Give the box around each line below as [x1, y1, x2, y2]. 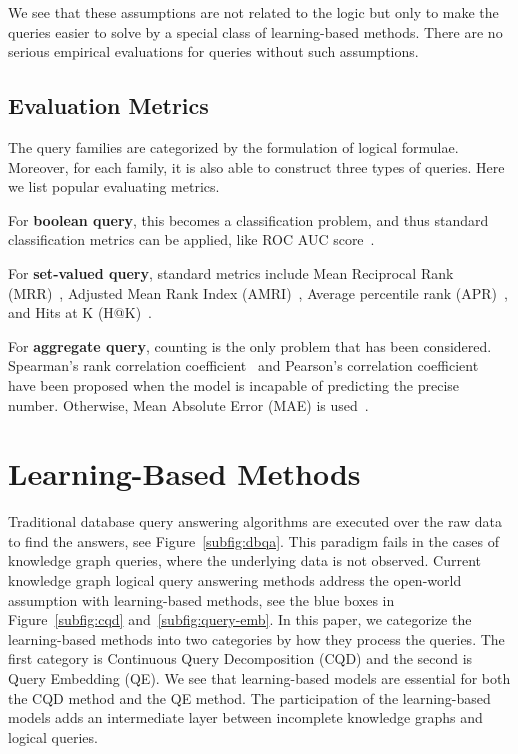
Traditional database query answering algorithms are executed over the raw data [8, 511, 503, 532]
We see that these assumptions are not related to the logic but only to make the [8, 2, 499, 22]
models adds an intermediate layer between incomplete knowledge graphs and [8, 707, 483, 728]
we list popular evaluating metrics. [8, 176, 220, 197]
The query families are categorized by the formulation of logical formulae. [8, 136, 459, 157]
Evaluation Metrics [8, 90, 209, 121]
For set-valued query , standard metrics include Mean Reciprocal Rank [8, 262, 454, 283]
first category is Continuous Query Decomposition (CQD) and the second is [8, 648, 473, 669]
